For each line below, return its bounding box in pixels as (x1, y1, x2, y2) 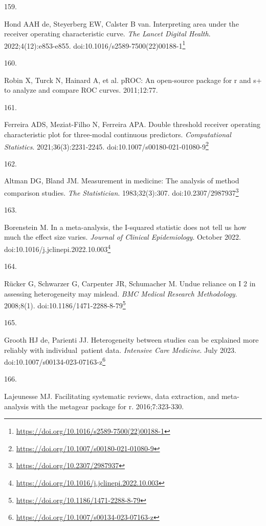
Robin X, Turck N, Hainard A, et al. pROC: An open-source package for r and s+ (4, 74, 262, 85)
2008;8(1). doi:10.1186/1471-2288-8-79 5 (4, 299, 126, 310)
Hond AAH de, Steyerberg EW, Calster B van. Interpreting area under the (4, 18, 239, 29)
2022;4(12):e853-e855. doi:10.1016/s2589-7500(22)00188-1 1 (4, 38, 186, 51)
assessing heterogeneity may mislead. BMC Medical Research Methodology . (4, 288, 237, 299)
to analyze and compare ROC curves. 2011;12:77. (4, 85, 158, 95)
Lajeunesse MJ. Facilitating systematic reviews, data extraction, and (4, 390, 219, 401)
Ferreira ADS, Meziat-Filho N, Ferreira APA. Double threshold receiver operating (4, 119, 261, 130)
